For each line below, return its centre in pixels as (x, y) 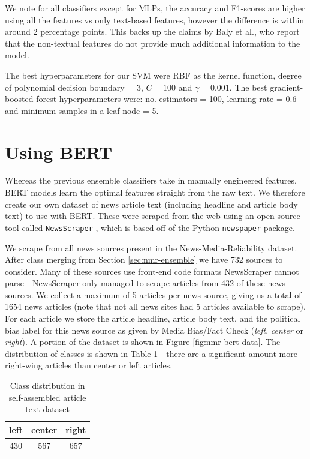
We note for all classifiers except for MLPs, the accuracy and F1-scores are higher (155, 8)
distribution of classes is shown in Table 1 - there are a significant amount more (151, 353)
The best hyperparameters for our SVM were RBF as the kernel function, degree (153, 75)
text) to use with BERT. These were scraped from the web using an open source (153, 216)
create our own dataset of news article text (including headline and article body (151, 204)
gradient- (287, 87)
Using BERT (59, 151)
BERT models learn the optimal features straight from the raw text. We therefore (155, 192)
